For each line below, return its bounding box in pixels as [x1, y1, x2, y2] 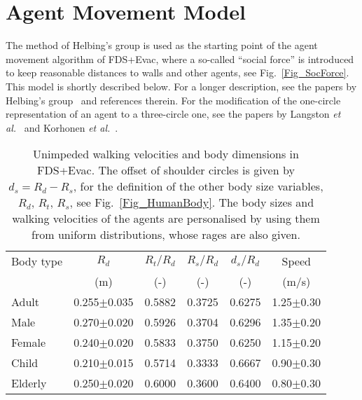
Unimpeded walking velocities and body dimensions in [33, 146, 299, 163]
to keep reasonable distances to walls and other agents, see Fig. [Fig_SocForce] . [6, 65, 349, 80]
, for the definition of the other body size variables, [73, 178, 323, 195]
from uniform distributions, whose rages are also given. [32, 226, 300, 243]
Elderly [11, 375, 47, 392]
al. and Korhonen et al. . [6, 120, 118, 135]
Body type [11, 253, 63, 270]
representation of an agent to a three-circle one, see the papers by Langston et [6, 106, 341, 121]
